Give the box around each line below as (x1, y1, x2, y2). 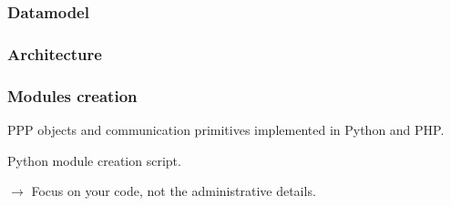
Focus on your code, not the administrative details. (31, 181, 316, 201)
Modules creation (7, 84, 138, 107)
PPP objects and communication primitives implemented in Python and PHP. (7, 119, 445, 139)
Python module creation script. (7, 150, 181, 170)
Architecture (7, 42, 102, 65)
